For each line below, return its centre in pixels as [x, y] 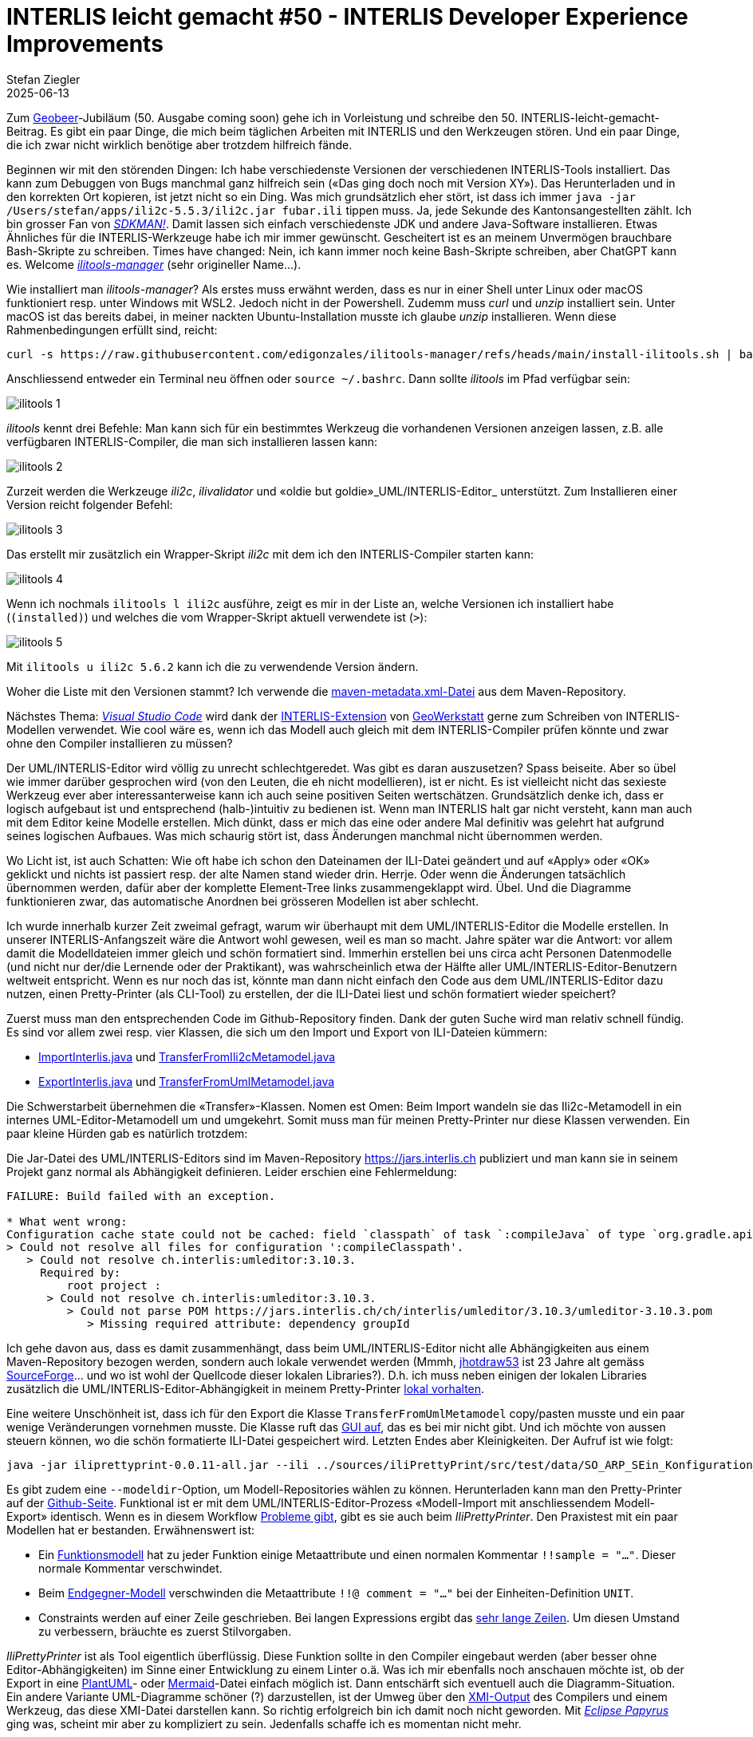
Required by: [81, 1272]
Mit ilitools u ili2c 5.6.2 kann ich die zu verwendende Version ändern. [213, 666]
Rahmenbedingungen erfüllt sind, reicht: [112, 330]
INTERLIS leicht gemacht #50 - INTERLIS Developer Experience [347, 17]
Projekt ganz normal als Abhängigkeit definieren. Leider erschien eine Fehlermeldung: [232, 1171]
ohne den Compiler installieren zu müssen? [120, 743]
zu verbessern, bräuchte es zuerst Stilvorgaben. [165, 1631]
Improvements [85, 44]
